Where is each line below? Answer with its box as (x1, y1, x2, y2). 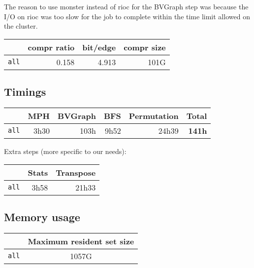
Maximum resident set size (28, 235, 134, 247)
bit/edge (82, 41, 116, 53)
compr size (124, 41, 166, 53)
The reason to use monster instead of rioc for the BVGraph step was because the (4, 1, 249, 11)
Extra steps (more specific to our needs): (4, 146, 127, 156)
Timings (4, 84, 46, 99)
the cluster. (4, 21, 38, 31)
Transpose (56, 166, 96, 178)
